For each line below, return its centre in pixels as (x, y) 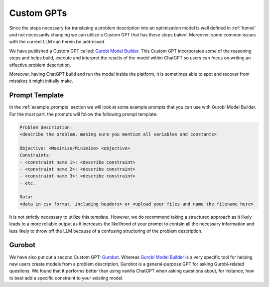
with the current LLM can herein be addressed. (57, 42)
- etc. (28, 183)
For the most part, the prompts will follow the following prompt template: (83, 114)
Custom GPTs (38, 13)
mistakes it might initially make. (41, 81)
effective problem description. (40, 65)
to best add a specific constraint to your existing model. (67, 278)
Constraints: (36, 155)
